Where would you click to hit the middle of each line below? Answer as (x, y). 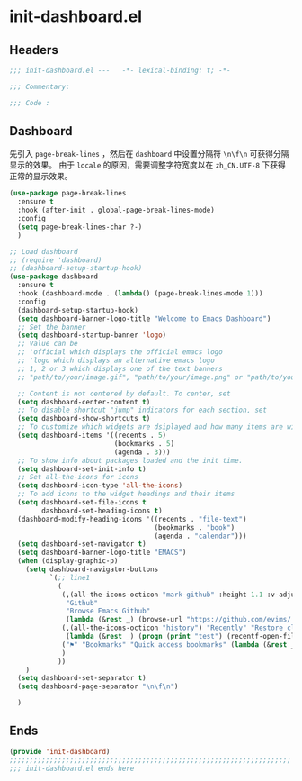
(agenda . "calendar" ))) (200, 536)
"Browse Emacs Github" (108, 611)
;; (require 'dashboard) (56, 260)
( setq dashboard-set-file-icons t (82, 503)
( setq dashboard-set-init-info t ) (82, 469)
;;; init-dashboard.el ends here (72, 768)
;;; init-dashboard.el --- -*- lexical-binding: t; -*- (120, 70)
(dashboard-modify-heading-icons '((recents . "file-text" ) (132, 519)
